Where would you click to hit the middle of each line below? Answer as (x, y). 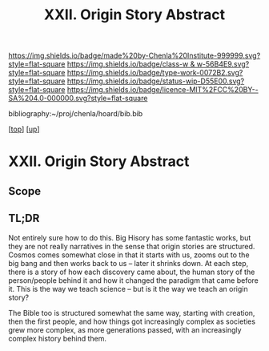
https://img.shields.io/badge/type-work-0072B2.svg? (155, 73)
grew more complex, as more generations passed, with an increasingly (125, 329)
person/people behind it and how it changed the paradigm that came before (133, 280)
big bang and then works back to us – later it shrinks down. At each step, (128, 263)
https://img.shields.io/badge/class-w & (131, 64)
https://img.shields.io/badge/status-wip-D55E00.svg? (156, 81)
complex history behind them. (57, 338)
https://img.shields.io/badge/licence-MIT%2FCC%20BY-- (163, 90)
